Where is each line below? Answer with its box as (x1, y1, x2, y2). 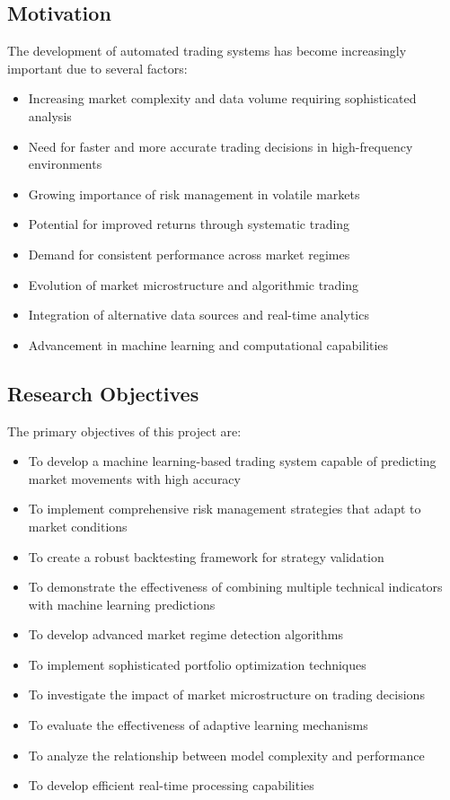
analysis (28, 106, 72, 125)
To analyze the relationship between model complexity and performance (28, 745, 425, 764)
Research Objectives (7, 379, 199, 407)
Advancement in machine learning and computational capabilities (28, 335, 389, 354)
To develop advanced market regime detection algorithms (28, 625, 343, 644)
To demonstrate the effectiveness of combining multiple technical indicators (28, 577, 443, 596)
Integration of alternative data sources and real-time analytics (28, 305, 369, 324)
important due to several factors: (7, 58, 188, 77)
